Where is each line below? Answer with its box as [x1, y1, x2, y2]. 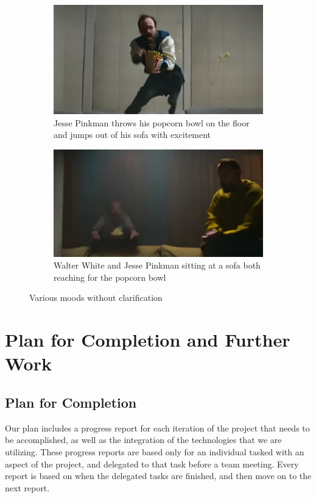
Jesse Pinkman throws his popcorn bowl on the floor [54, 116, 250, 129]
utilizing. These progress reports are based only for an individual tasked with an [5, 446, 304, 458]
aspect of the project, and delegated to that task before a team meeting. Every [5, 457, 299, 470]
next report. [5, 481, 50, 494]
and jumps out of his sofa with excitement [54, 128, 211, 141]
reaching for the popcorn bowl [54, 270, 166, 283]
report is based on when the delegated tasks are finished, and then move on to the [5, 469, 312, 482]
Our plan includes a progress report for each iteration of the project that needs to [5, 421, 310, 434]
